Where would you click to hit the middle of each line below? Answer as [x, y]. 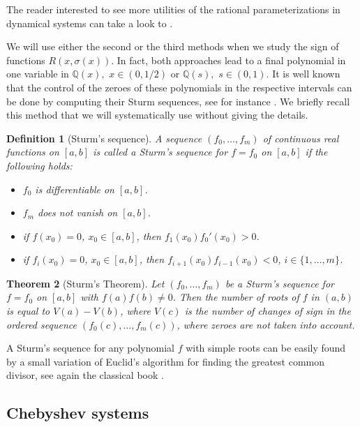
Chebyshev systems [78, 413]
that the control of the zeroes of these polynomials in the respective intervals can [179, 87]
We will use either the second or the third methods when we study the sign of [173, 46]
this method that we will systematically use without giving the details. [157, 115]
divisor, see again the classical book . [85, 375]
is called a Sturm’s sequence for [160, 152]
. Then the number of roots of [236, 297]
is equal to [28, 310]
